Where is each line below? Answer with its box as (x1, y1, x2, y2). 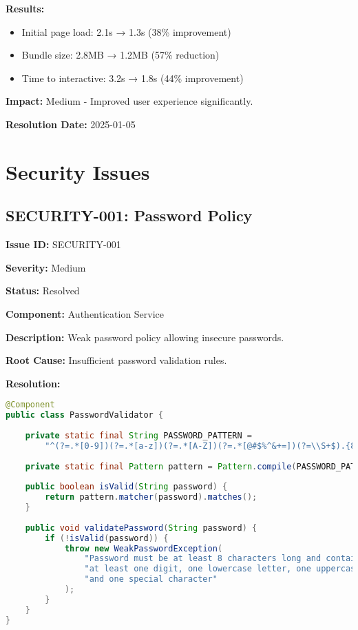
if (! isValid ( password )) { (45, 533, 169, 543)
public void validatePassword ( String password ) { (25, 522, 257, 533)
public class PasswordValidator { (6, 410, 164, 420)
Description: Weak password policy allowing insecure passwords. (6, 329, 284, 344)
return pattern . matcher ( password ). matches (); (45, 492, 257, 502)
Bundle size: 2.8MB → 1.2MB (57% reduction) (21, 48, 220, 62)
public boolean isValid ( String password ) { (25, 482, 228, 492)
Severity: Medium (6, 260, 86, 274)
